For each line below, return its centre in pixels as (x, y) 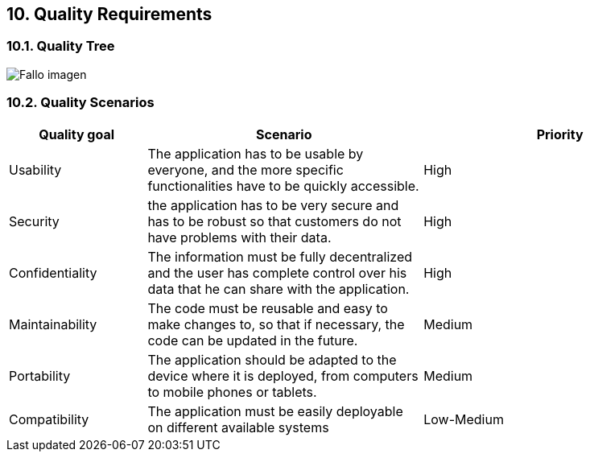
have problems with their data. (239, 237)
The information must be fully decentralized (280, 256)
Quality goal (77, 134)
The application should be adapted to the (272, 359)
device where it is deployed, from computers (283, 375)
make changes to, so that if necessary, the (276, 324)
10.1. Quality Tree (61, 46)
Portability (40, 375)
